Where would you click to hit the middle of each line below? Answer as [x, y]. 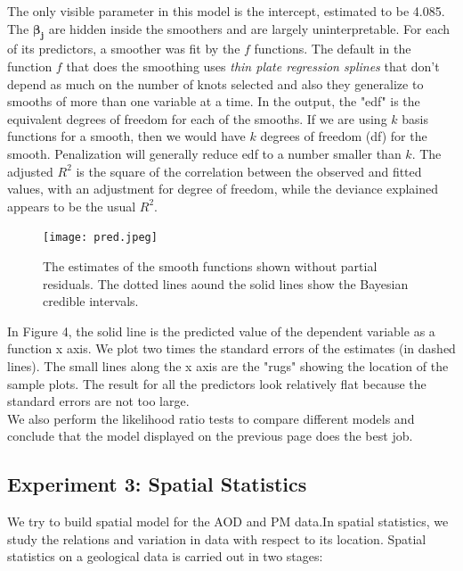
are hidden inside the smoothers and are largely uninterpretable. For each [249, 28]
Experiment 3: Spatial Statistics [157, 484]
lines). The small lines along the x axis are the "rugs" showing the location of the [228, 365]
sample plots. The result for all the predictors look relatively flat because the [217, 383]
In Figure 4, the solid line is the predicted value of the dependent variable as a [221, 331]
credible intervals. [91, 301]
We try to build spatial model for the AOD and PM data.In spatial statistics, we [228, 521]
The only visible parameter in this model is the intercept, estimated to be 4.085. [226, 11]
